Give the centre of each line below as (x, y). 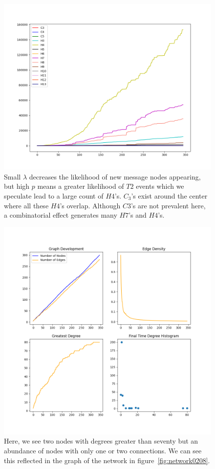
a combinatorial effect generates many (61, 215)
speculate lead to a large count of (54, 195)
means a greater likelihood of (81, 186)
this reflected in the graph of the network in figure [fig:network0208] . (107, 460)
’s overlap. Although (90, 205)
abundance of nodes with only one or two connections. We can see (103, 450)
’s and (138, 215)
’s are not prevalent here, (168, 205)
